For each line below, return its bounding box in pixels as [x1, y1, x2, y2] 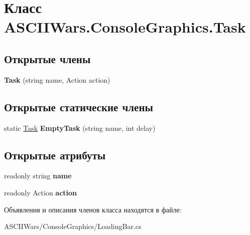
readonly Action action [4, 187, 77, 197]
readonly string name [4, 170, 72, 181]
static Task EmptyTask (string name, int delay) [4, 122, 156, 133]
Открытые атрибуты [4, 147, 106, 162]
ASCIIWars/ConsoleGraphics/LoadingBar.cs [4, 221, 142, 231]
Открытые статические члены [4, 99, 153, 114]
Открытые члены [4, 51, 91, 66]
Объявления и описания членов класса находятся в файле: [4, 204, 182, 214]
